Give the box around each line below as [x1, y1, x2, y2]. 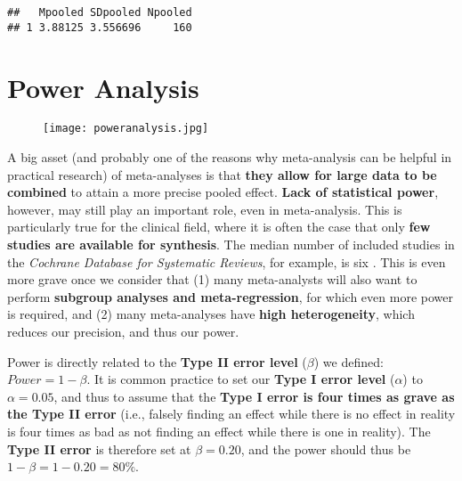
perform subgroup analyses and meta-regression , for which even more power [7, 287, 453, 306]
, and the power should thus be [240, 439, 411, 458]
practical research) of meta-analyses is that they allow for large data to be [7, 165, 437, 183]
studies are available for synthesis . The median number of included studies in [7, 235, 455, 254]
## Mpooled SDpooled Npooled [7, 6, 192, 19]
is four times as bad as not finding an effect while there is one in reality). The [7, 422, 431, 440]
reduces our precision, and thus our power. [7, 322, 239, 341]
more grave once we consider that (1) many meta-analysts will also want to [7, 270, 417, 289]
